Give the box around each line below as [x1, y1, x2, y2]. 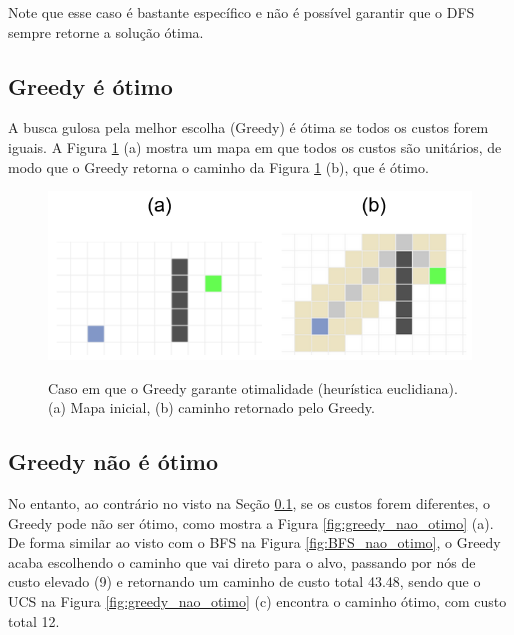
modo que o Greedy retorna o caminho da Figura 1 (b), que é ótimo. [8, 156, 429, 177]
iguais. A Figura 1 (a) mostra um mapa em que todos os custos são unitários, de [8, 136, 502, 157]
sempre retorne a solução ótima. [8, 21, 204, 42]
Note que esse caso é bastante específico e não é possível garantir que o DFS [8, 2, 475, 22]
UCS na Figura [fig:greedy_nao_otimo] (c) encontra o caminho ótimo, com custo [8, 591, 507, 612]
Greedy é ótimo [8, 70, 173, 101]
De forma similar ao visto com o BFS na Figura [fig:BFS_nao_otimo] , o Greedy [8, 532, 501, 553]
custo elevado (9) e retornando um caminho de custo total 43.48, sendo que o [8, 571, 481, 592]
